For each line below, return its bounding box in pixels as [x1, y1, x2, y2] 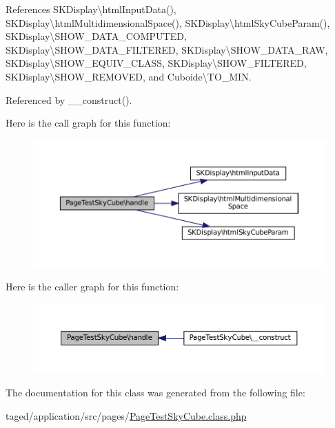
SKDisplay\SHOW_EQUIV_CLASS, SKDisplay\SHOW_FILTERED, [6, 56, 307, 70]
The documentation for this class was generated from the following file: [6, 385, 305, 400]
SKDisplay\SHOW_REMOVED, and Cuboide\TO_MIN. [6, 69, 252, 83]
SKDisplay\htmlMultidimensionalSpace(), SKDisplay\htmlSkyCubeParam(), [6, 15, 330, 30]
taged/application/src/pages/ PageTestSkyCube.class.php [6, 409, 247, 423]
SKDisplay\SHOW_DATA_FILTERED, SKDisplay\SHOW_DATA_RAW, [6, 42, 328, 56]
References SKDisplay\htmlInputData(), [6, 2, 176, 16]
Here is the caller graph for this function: [6, 279, 179, 293]
